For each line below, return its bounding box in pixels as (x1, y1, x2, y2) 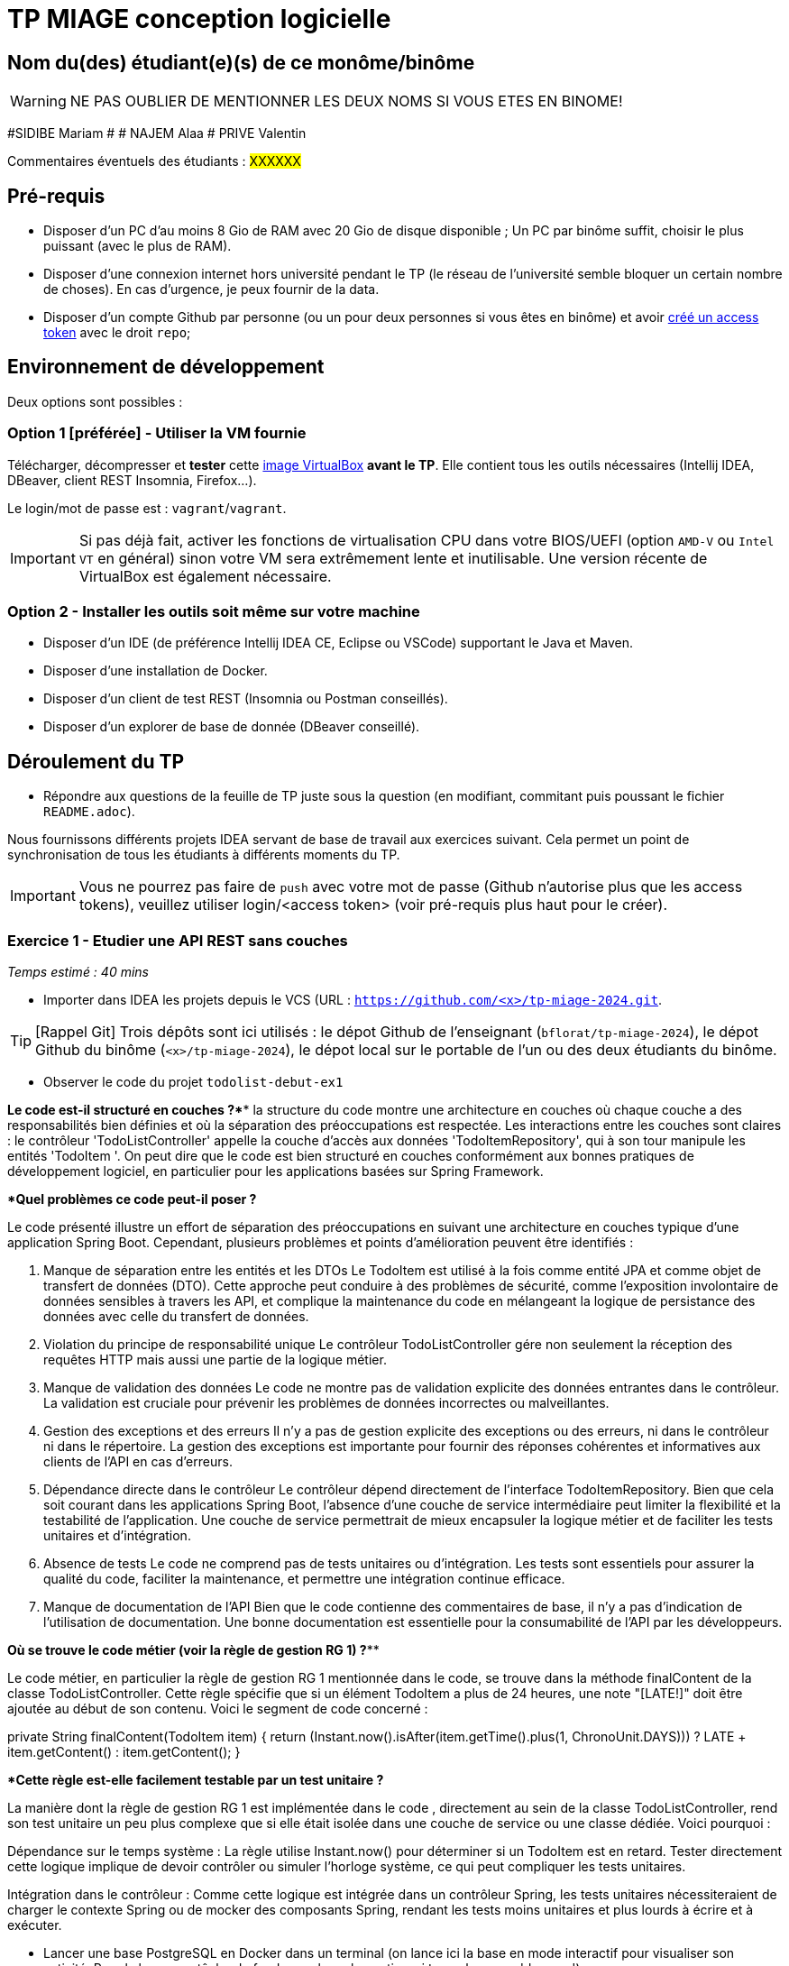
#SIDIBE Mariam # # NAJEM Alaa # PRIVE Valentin (7, 125, 307, 142)
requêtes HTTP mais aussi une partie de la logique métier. (43, 1351, 387, 1367)
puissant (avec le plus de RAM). (43, 238, 232, 254)
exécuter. (7, 1916, 62, 1933)
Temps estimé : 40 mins (7, 963, 149, 979)
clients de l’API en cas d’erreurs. (43, 1453, 233, 1469)
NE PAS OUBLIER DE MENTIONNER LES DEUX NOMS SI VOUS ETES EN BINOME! (69, 92, 623, 111)
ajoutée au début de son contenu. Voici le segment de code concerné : (7, 1700, 428, 1716)
